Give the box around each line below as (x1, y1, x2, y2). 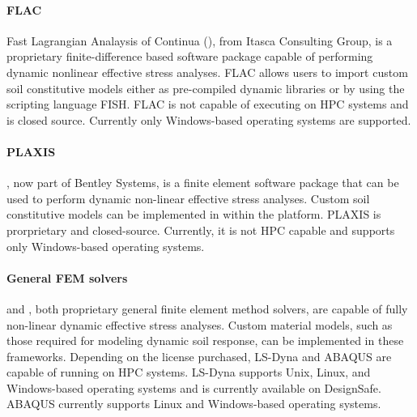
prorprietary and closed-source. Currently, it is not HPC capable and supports (6, 221, 395, 238)
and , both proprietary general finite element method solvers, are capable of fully (6, 300, 408, 317)
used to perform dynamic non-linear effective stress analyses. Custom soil (6, 189, 370, 206)
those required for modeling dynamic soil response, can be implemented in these (6, 332, 404, 349)
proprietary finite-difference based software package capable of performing (6, 48, 373, 65)
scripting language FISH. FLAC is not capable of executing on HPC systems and (6, 96, 409, 113)
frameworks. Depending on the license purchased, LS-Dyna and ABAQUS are (6, 347, 392, 364)
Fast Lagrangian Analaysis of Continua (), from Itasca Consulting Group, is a (6, 32, 393, 49)
